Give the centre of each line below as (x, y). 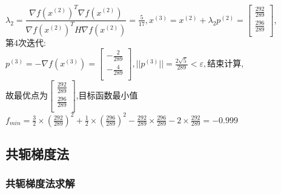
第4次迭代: (26, 42)
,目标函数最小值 (107, 95)
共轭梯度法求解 (40, 183)
